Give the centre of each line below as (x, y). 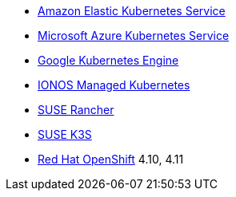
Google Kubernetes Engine (108, 60)
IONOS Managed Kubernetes (114, 85)
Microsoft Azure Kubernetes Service (134, 35)
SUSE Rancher (76, 110)
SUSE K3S (65, 134)
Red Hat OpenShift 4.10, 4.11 (111, 159)
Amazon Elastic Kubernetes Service (132, 11)
